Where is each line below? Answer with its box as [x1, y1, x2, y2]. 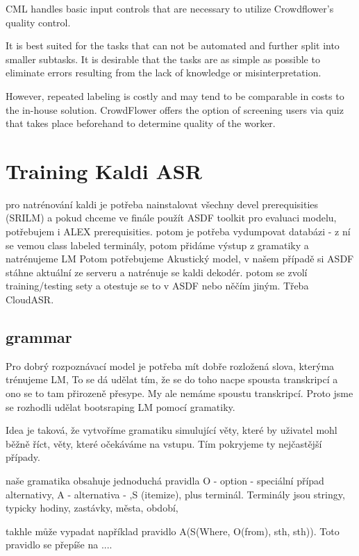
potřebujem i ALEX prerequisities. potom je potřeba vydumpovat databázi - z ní [6, 224, 351, 239]
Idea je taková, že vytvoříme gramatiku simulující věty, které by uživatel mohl [6, 423, 337, 437]
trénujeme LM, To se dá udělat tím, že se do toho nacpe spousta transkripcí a [6, 372, 338, 387]
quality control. [6, 15, 71, 29]
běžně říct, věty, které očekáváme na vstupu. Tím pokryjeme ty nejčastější [6, 436, 322, 450]
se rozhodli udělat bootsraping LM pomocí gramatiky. [6, 399, 235, 414]
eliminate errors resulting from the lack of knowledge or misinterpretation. [6, 65, 322, 80]
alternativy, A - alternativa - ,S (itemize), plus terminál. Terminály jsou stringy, [6, 487, 345, 501]
